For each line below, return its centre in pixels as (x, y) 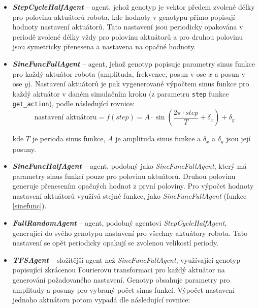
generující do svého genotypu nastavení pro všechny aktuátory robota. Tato (130, 233)
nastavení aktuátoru (66, 118)
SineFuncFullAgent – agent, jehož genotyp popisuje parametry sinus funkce (134, 63)
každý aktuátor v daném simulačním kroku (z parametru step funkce (121, 93)
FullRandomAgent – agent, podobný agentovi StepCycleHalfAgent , (119, 223)
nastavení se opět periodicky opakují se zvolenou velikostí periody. (116, 243)
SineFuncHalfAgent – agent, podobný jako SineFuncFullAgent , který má (129, 166)
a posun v (230, 73)
